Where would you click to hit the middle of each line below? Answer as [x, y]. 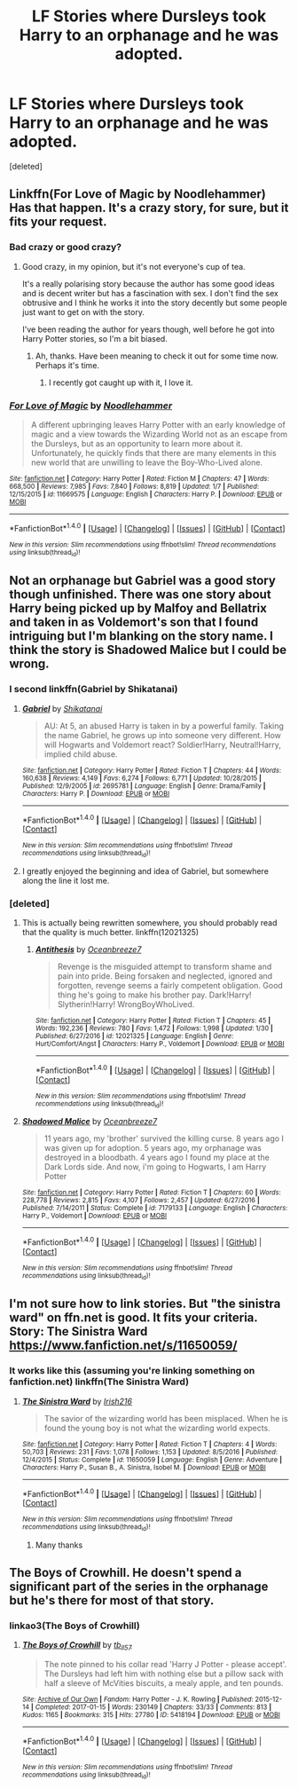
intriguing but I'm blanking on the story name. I [141, 636]
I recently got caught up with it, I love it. [121, 382]
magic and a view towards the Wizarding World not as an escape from [159, 434]
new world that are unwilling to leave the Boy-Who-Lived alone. [147, 462]
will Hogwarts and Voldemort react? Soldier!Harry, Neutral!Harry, [163, 744]
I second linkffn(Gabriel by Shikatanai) [94, 689]
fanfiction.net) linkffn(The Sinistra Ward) [99, 1382]
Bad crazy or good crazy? [66, 248]
